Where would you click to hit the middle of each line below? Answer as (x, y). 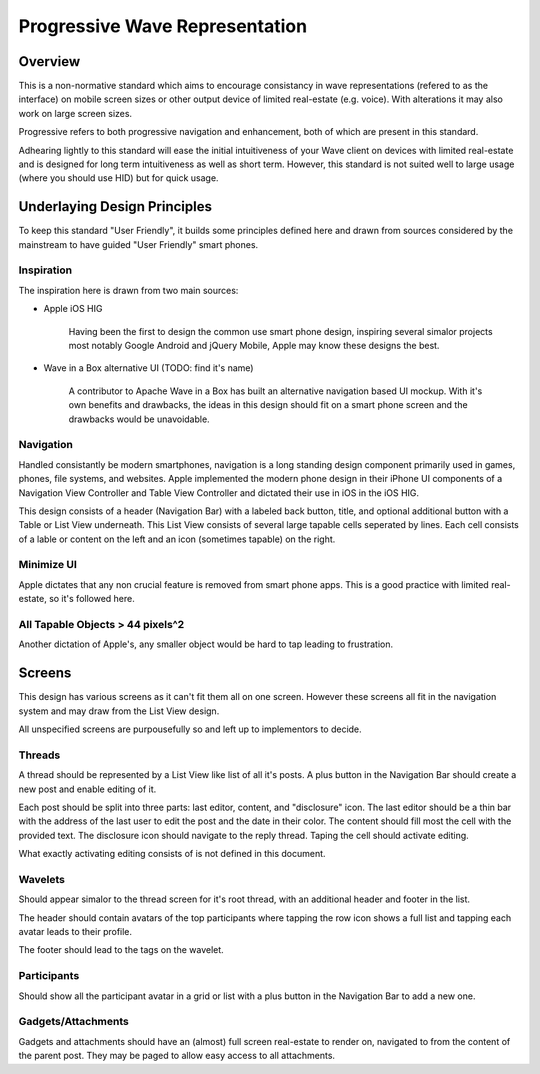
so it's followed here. (91, 599)
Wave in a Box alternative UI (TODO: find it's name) (148, 368)
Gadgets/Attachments (74, 1022)
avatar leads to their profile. (75, 932)
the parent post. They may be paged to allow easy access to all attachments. (176, 1056)
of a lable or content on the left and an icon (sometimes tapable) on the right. (177, 539)
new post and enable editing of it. (87, 789)
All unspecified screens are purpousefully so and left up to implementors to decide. (190, 729)
